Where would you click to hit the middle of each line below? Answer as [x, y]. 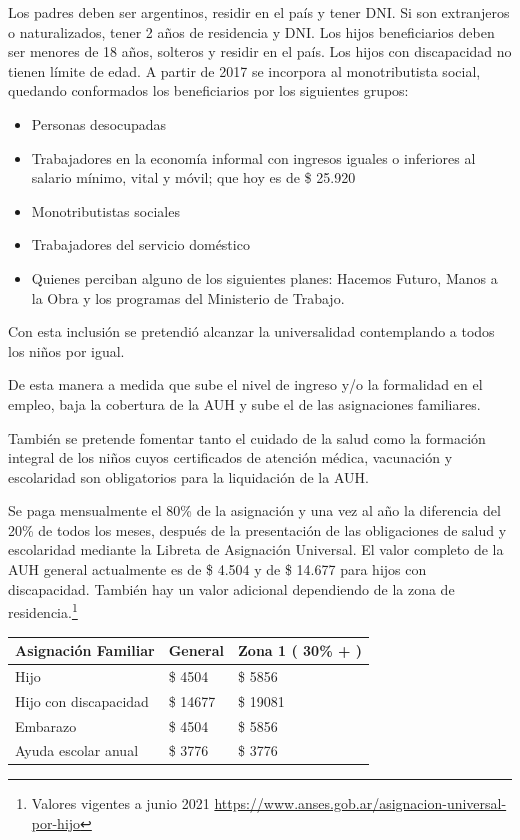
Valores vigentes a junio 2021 [120, 803]
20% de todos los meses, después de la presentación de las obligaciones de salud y [257, 529]
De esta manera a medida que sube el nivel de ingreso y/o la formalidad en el [245, 384]
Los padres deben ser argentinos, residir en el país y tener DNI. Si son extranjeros [259, 12]
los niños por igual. [66, 350]
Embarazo [46, 725]
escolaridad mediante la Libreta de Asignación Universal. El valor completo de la [256, 549]
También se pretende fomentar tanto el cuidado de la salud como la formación [247, 437]
